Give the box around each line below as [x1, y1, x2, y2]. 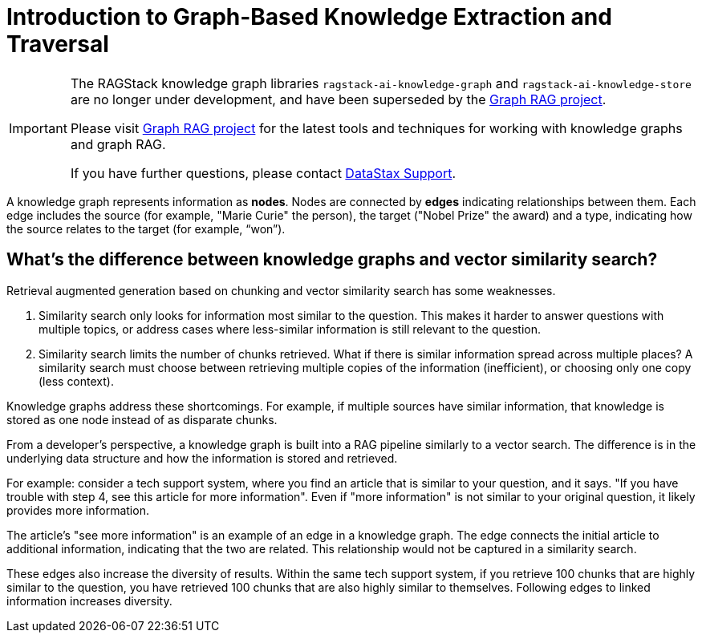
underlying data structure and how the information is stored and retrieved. [6, 451, 398, 465]
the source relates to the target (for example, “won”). [6, 221, 286, 236]
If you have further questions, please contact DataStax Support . [70, 164, 457, 181]
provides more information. [6, 503, 149, 517]
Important [9, 119, 67, 136]
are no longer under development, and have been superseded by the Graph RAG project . [70, 91, 607, 107]
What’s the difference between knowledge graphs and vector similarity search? [6, 249, 658, 270]
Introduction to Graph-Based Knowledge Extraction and [6, 3, 612, 30]
